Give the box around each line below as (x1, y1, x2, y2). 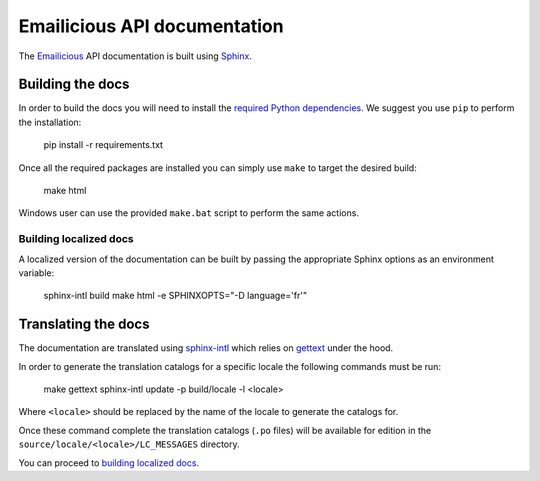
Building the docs (18, 76, 130, 93)
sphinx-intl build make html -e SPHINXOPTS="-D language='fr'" (43, 290, 308, 302)
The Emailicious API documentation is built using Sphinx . (18, 50, 252, 62)
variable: (18, 266, 55, 279)
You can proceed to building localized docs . (18, 456, 200, 469)
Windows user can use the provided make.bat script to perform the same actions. (18, 207, 360, 219)
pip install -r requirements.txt (43, 139, 164, 151)
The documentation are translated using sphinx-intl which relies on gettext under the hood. (18, 342, 394, 354)
